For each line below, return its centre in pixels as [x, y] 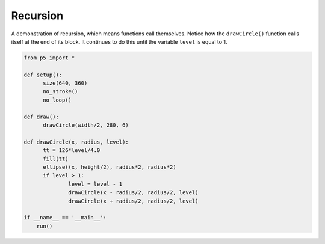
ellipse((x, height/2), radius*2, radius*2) [110, 167]
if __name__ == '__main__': [65, 218]
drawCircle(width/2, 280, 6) [86, 125]
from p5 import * [49, 58]
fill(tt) [56, 159]
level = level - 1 [95, 184]
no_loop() [57, 100]
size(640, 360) [65, 83]
